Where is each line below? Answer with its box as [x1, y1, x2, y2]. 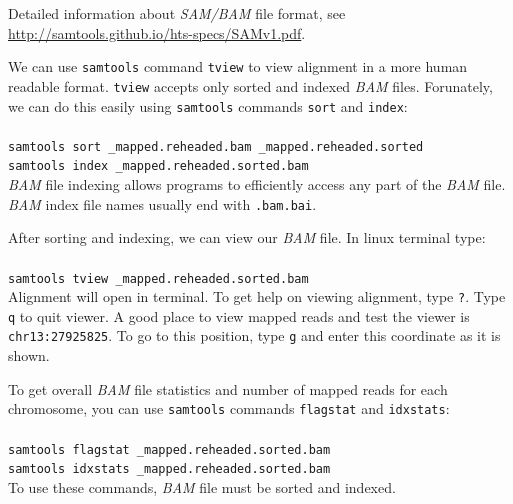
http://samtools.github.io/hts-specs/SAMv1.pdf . [8, 22, 306, 43]
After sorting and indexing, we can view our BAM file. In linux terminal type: [8, 227, 486, 248]
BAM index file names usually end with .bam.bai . [8, 193, 317, 214]
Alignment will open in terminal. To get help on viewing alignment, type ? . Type [8, 286, 506, 307]
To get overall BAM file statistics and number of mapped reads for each [8, 378, 448, 399]
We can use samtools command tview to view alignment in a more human [8, 56, 468, 77]
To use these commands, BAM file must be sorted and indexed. [8, 476, 396, 497]
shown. [8, 345, 50, 366]
